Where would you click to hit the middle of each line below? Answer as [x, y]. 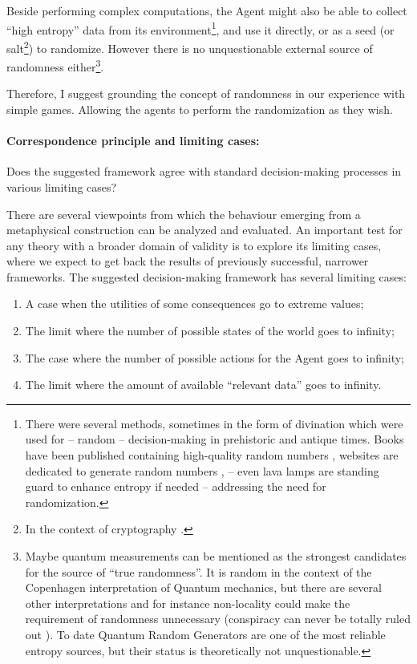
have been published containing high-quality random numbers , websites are [212, 455]
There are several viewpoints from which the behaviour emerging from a [184, 214]
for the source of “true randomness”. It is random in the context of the [198, 571]
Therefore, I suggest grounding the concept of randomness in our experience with [206, 93]
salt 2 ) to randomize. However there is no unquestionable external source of [190, 47]
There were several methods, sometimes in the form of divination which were [214, 423]
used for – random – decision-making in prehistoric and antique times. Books [215, 439]
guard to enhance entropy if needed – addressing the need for [176, 486]
